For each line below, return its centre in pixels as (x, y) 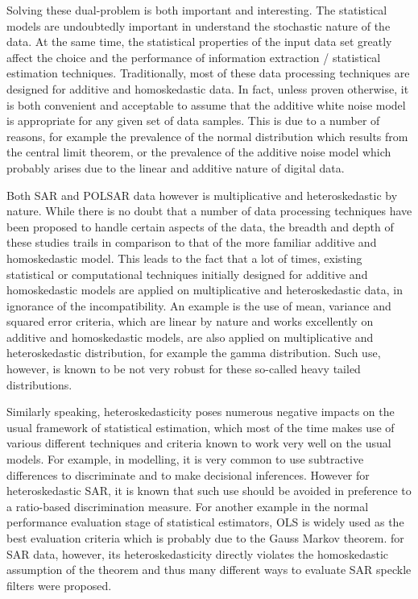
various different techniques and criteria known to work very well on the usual (199, 443)
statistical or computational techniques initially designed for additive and (187, 274)
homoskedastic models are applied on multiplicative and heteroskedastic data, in (205, 290)
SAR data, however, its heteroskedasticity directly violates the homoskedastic (198, 553)
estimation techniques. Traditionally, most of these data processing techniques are (208, 73)
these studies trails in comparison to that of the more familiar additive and (192, 242)
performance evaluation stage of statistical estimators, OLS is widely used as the (205, 522)
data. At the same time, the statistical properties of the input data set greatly (199, 42)
